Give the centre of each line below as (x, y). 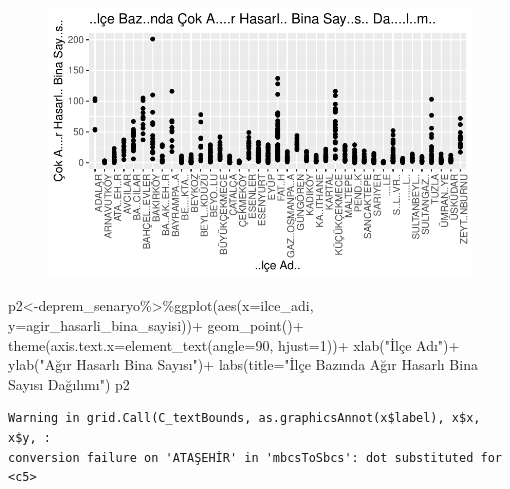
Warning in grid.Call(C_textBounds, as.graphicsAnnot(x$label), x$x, (244, 418)
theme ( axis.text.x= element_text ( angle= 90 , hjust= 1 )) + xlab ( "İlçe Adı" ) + (234, 344)
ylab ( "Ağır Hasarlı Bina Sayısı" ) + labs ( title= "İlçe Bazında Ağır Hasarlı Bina (243, 364)
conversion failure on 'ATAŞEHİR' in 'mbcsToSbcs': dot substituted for (255, 457)
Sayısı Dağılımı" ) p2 (69, 383)
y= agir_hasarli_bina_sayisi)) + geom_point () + (156, 325)
